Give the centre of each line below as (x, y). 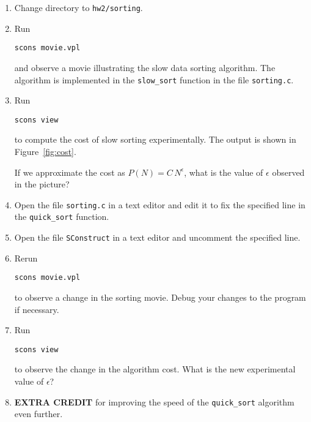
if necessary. (37, 309)
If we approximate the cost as (70, 172)
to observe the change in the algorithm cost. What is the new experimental (155, 369)
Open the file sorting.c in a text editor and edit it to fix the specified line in (160, 204)
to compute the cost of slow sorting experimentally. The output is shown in (155, 139)
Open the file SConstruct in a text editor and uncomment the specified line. (157, 237)
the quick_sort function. (62, 217)
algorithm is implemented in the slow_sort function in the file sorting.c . (154, 79)
